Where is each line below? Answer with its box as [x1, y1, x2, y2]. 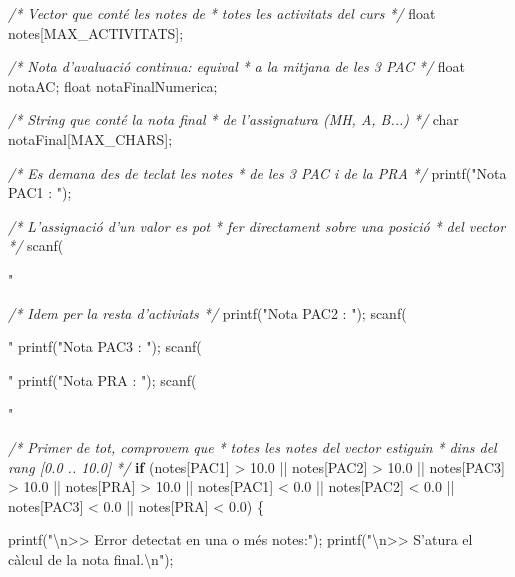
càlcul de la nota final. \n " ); [8, 548, 174, 569]
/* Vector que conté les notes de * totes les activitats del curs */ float [8, 3, 436, 23]
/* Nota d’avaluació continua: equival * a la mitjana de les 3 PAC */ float [8, 56, 465, 77]
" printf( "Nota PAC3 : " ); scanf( [8, 336, 202, 357]
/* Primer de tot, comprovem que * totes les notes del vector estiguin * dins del [8, 436, 497, 457]
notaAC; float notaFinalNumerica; [8, 75, 218, 96]
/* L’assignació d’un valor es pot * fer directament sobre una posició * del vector [8, 215, 506, 236]
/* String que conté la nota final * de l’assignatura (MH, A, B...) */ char [8, 109, 459, 130]
